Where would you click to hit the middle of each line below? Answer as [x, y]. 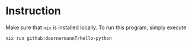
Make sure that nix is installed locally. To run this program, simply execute [96, 27]
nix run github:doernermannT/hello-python [59, 38]
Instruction [33, 11]
